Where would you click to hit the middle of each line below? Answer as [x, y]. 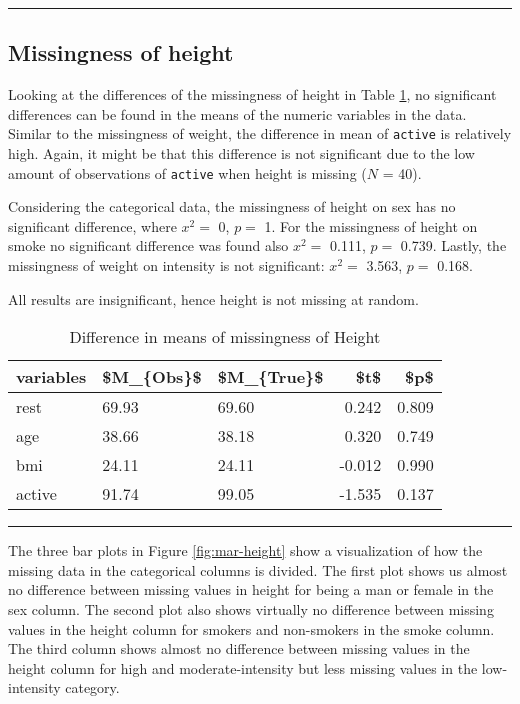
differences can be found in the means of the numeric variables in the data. [237, 113]
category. [92, 687]
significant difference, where [92, 225]
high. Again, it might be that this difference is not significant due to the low [241, 153]
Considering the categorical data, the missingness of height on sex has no [232, 206]
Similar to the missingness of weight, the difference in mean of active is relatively [260, 133]
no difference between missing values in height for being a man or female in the [251, 589]
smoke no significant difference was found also [148, 245]
